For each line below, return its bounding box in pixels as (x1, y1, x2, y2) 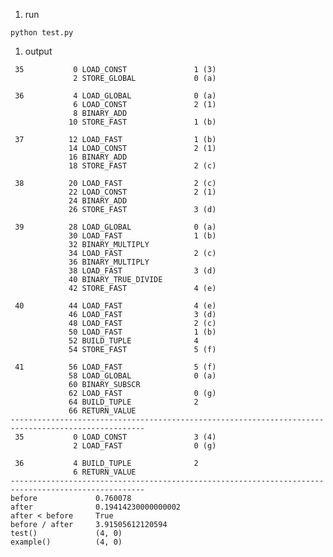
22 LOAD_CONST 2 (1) (68, 187, 217, 197)
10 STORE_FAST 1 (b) (68, 117, 217, 127)
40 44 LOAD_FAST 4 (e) (14, 301, 217, 311)
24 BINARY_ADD (68, 196, 128, 206)
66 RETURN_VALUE (68, 406, 137, 416)
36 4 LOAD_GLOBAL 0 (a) (14, 91, 217, 101)
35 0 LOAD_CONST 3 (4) (14, 432, 217, 442)
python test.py (10, 28, 74, 38)
